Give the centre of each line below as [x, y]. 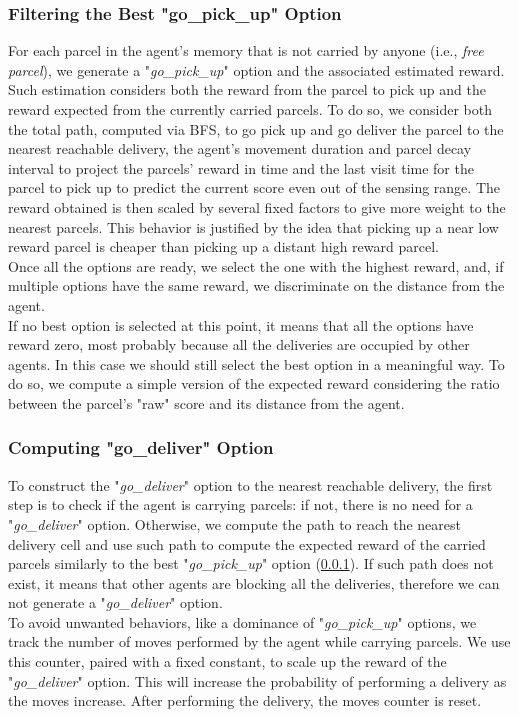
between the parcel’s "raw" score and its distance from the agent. [206, 402]
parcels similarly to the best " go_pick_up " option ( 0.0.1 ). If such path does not [251, 563]
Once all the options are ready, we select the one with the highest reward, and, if [256, 265]
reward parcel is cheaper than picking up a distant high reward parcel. [223, 246]
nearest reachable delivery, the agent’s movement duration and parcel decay [240, 148]
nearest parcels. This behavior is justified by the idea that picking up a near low [253, 226]
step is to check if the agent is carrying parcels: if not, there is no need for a [240, 504]
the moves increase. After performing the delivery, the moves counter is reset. [245, 700]
